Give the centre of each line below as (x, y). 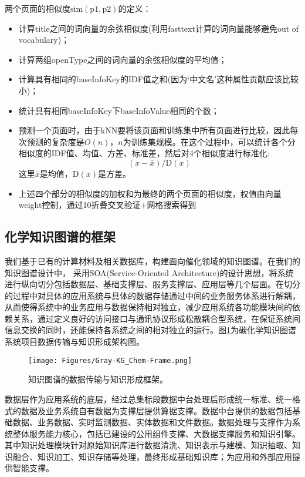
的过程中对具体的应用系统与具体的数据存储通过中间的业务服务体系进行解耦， (152, 295)
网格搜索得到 (172, 205)
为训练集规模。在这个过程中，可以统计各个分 (209, 141)
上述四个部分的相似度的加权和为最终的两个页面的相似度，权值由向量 (150, 193)
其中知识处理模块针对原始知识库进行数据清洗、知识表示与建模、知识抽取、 (148, 445)
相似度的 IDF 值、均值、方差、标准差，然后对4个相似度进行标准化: (144, 153)
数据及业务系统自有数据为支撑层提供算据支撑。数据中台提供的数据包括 (156, 410)
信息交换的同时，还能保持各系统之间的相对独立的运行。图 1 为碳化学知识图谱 (150, 330)
